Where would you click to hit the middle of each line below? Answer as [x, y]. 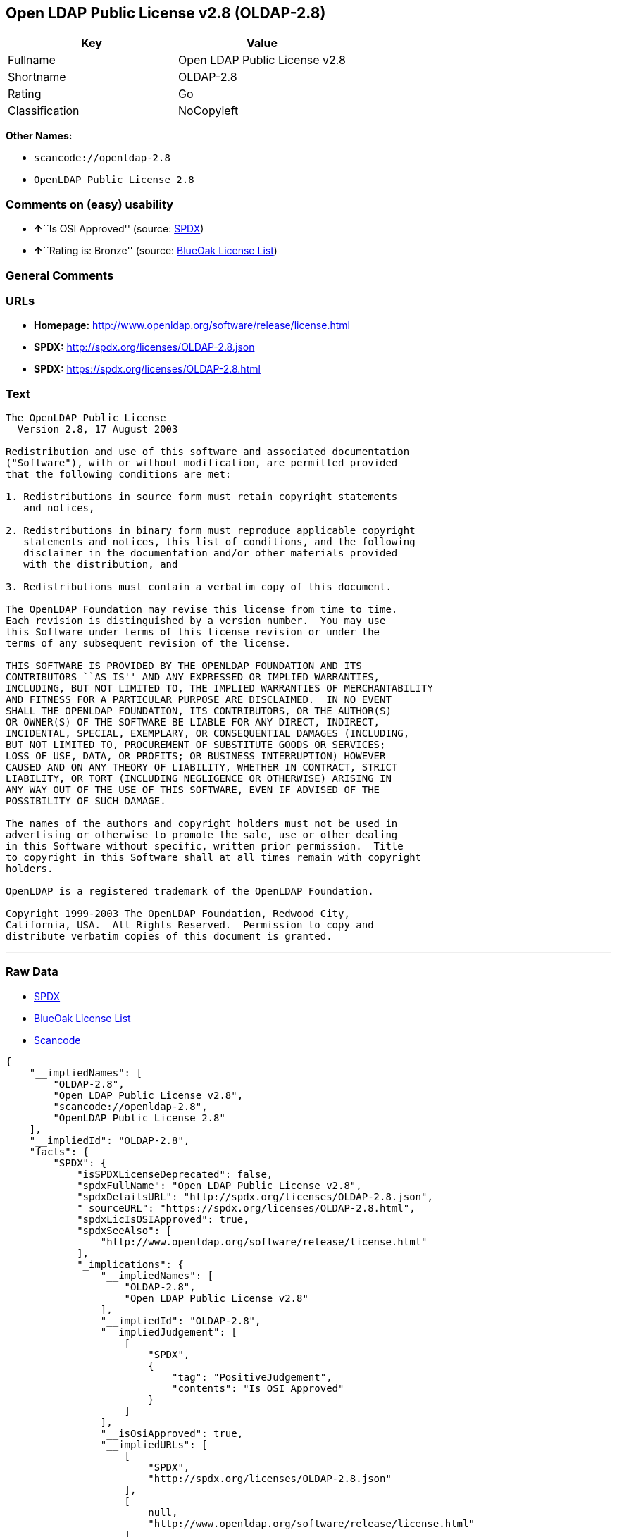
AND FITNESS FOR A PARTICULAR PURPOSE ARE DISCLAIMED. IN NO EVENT [199, 700]
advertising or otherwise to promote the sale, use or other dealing [202, 835]
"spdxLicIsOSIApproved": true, [163, 1219]
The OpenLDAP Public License [86, 418]
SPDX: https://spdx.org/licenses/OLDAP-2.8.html [147, 369]
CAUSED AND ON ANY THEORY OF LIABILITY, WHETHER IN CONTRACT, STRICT [202, 767]
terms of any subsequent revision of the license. [148, 643]
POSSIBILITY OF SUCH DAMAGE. [86, 801]
